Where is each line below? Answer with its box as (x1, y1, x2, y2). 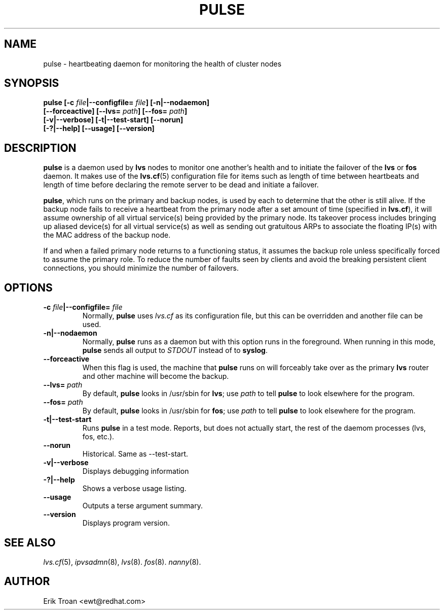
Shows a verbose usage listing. (82, 484, 187, 493)
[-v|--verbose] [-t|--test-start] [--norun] (43, 115, 183, 124)
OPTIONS (4, 281, 53, 294)
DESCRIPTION (4, 141, 77, 154)
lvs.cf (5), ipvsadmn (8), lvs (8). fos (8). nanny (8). (43, 557, 201, 566)
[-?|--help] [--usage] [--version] (43, 124, 155, 133)
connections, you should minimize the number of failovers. (43, 264, 239, 273)
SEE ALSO (4, 536, 56, 549)
